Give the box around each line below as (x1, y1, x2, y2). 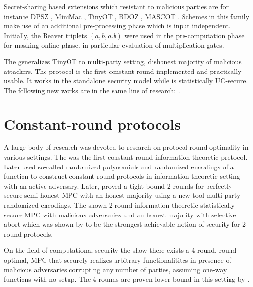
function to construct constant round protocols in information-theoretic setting (4, 171, 240, 181)
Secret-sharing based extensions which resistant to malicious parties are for (4, 1, 229, 11)
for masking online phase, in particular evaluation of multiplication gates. (4, 40, 224, 50)
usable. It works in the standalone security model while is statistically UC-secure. (4, 75, 248, 86)
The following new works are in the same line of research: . (4, 85, 180, 95)
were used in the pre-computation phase (124, 30, 245, 40)
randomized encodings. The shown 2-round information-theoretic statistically (4, 200, 235, 210)
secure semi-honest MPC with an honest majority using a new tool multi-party (4, 190, 241, 200)
